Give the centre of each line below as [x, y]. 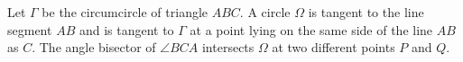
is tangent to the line [366, 12]
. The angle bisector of [94, 47]
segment [30, 29]
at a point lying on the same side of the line [311, 29]
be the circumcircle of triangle [125, 12]
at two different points [333, 47]
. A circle [265, 12]
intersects [228, 47]
